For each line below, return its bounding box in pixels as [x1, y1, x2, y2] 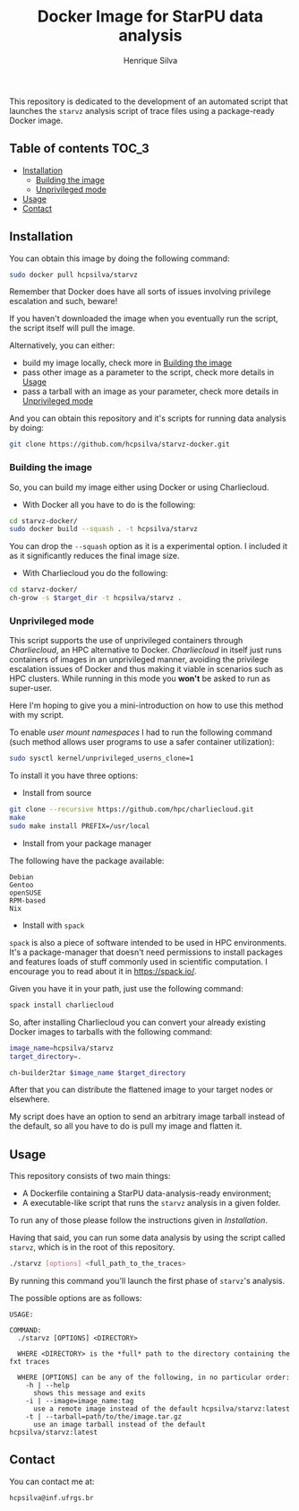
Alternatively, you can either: [9, 340, 115, 351]
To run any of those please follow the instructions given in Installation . [9, 1215, 269, 1226]
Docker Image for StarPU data [37, 6, 264, 27]
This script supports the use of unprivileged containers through [9, 635, 243, 646]
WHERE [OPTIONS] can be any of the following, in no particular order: [17, 1373, 291, 1383]
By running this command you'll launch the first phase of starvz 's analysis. [9, 1276, 286, 1287]
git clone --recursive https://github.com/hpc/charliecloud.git [9, 805, 254, 814]
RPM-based [9, 895, 47, 905]
